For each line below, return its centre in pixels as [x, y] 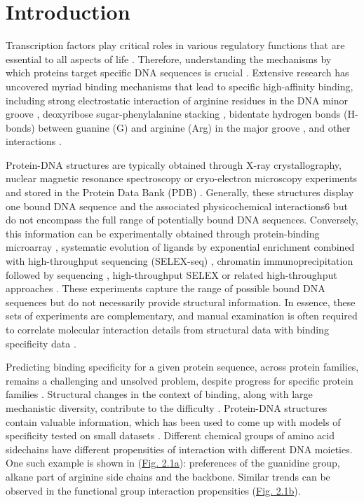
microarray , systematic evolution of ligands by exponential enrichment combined [180, 247]
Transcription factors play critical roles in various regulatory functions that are [175, 45]
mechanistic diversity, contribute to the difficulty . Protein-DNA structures [167, 407]
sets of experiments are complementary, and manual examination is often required [182, 316]
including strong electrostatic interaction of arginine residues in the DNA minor [177, 100]
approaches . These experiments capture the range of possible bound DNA [166, 288]
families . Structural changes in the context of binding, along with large [159, 394]
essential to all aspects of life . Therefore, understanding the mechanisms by [169, 58]
